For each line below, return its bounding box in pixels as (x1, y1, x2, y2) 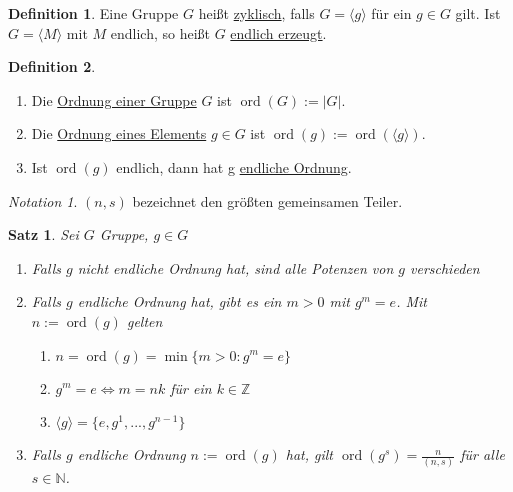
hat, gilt (285, 444, 333, 465)
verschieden (410, 257, 480, 278)
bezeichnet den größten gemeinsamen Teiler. (132, 190, 403, 211)
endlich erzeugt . (230, 22, 327, 43)
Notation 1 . (8, 190, 78, 211)
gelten (126, 310, 163, 331)
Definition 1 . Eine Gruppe (8, 3, 179, 23)
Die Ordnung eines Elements (31, 123, 207, 144)
